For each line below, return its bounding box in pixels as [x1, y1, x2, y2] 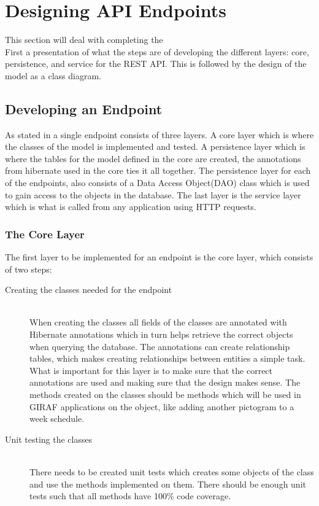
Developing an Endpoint [5, 99, 163, 118]
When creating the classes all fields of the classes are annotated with [29, 316, 287, 329]
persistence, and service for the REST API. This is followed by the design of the [5, 57, 307, 70]
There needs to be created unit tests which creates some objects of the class [29, 465, 314, 478]
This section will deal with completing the [5, 33, 163, 46]
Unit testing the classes [5, 432, 93, 445]
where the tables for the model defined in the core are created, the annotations [5, 152, 301, 165]
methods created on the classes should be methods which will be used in [29, 388, 301, 401]
